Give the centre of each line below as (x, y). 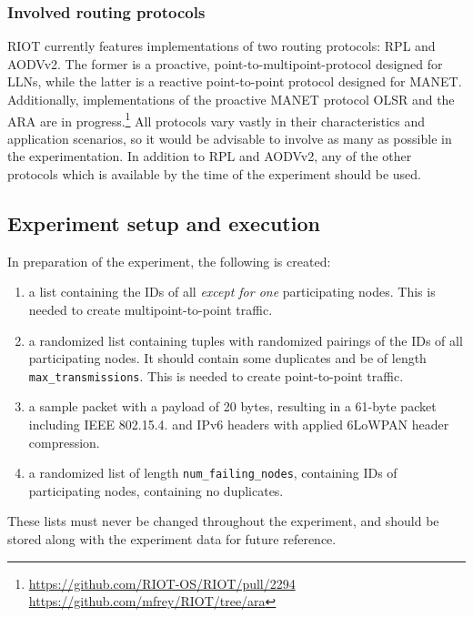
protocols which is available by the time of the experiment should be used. (214, 174)
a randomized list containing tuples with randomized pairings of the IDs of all (246, 340)
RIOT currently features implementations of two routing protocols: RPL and (221, 46)
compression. (64, 442)
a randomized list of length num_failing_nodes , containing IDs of (213, 473)
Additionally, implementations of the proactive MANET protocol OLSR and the (231, 99)
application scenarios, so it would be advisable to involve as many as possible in (230, 138)
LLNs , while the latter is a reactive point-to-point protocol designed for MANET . (235, 81)
